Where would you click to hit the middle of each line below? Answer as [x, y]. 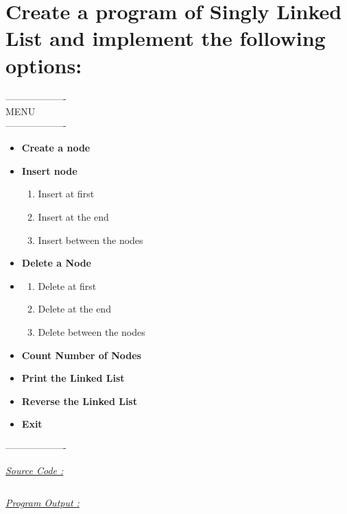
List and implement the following [166, 38]
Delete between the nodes [92, 332]
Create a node [56, 148]
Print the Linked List [73, 378]
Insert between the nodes [91, 240]
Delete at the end [74, 309]
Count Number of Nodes [81, 355]
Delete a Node [56, 263]
